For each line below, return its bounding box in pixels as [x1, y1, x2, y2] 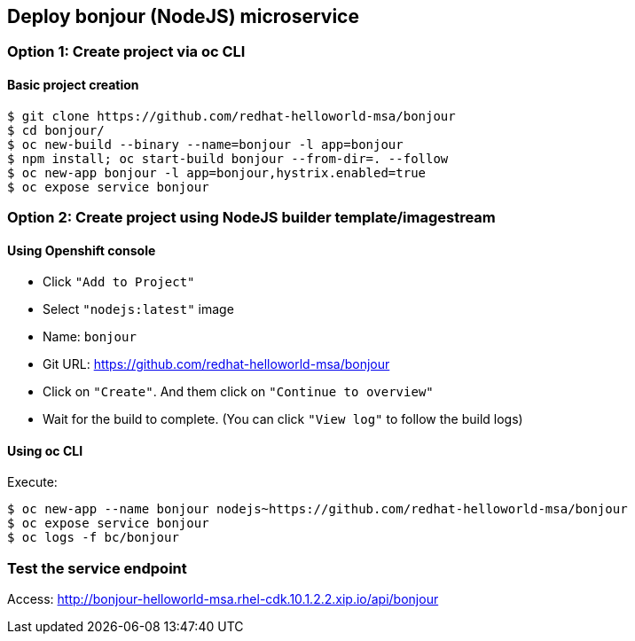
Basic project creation [7, 77, 139, 93]
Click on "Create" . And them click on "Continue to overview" [43, 384, 434, 400]
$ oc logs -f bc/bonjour [7, 530, 179, 545]
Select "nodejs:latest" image [43, 301, 234, 317]
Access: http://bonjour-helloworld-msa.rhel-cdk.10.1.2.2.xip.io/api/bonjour [7, 591, 439, 607]
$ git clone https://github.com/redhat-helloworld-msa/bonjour [7, 108, 456, 123]
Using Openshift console [7, 242, 156, 258]
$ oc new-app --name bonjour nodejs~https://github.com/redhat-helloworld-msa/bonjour [7, 502, 628, 517]
